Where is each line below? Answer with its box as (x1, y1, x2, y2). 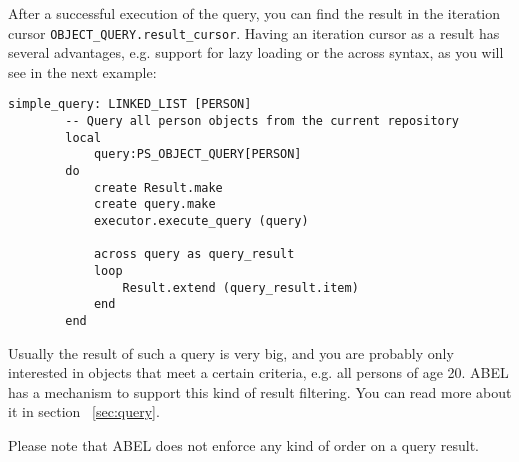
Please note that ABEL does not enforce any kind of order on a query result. (8, 435, 479, 455)
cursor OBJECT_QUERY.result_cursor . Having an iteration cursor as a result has (8, 22, 500, 43)
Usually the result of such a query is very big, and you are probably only (8, 342, 454, 363)
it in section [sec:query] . (8, 401, 160, 422)
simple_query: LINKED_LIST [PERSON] (8, 97, 252, 112)
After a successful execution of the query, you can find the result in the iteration (8, 3, 501, 23)
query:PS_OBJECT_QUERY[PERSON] (93, 147, 302, 162)
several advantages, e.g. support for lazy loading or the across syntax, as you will (8, 42, 504, 63)
